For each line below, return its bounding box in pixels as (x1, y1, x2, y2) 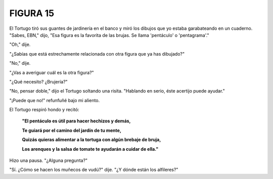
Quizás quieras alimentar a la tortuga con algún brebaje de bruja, (22, 137, 161, 143)
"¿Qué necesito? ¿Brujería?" (9, 78, 68, 84)
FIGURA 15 (9, 8, 55, 19)
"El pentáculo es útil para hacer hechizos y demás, (22, 118, 131, 124)
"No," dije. (9, 60, 31, 66)
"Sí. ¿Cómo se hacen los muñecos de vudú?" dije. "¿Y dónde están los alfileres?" (9, 167, 178, 173)
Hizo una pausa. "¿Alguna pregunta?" (9, 157, 88, 164)
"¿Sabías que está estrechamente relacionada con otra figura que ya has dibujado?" (9, 51, 185, 57)
